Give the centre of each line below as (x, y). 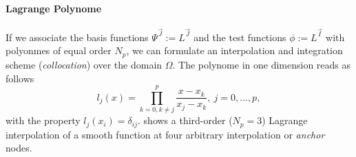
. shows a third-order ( (185, 120)
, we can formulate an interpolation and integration (234, 50)
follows (20, 78)
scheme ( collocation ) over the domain (84, 64)
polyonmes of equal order (59, 50)
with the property (43, 120)
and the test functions (240, 37)
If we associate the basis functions (77, 37)
